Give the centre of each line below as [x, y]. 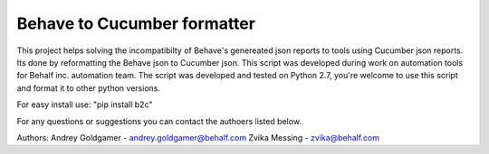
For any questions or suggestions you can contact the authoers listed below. [159, 121]
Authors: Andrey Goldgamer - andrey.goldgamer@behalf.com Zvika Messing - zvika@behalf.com [198, 137]
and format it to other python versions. [88, 88]
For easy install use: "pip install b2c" [85, 104]
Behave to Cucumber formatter [136, 23]
